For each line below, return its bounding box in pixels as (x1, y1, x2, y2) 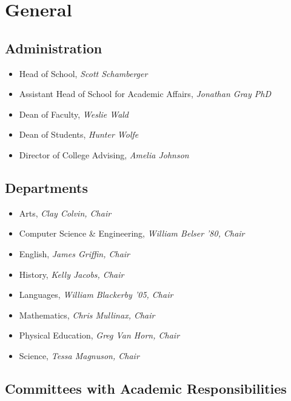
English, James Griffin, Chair (19, 247, 130, 260)
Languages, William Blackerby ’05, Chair (19, 288, 173, 301)
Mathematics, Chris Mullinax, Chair (19, 308, 155, 321)
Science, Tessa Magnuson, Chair (19, 349, 139, 362)
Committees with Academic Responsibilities (5, 379, 287, 397)
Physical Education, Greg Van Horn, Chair (19, 329, 180, 342)
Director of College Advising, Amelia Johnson (19, 148, 189, 161)
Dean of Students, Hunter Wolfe (19, 128, 139, 141)
